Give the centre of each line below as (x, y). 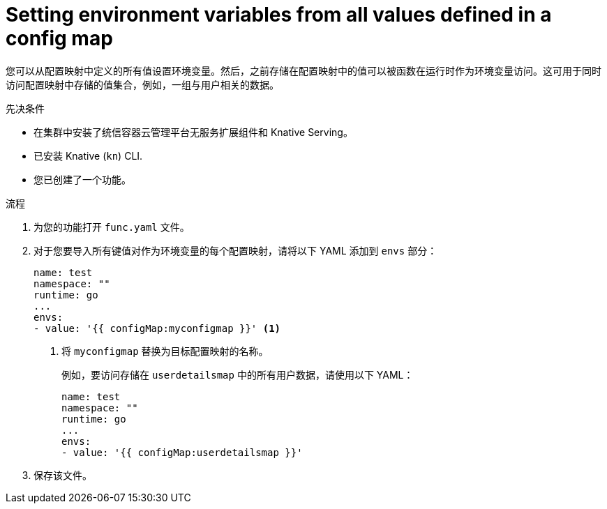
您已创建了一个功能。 (82, 179)
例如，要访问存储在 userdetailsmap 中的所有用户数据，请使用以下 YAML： (238, 374)
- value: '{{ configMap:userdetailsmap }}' (182, 452)
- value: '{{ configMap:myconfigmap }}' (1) (157, 328)
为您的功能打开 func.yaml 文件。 (112, 227)
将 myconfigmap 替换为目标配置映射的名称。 (165, 351)
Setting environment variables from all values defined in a (279, 15)
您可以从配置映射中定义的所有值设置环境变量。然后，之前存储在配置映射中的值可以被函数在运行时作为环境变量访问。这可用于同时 (303, 70)
